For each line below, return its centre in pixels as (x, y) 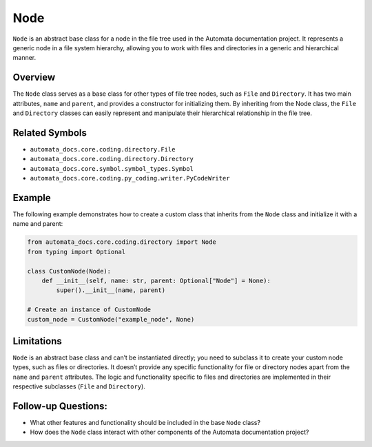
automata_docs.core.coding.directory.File (103, 149)
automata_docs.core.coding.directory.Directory (112, 159)
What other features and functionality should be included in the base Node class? (145, 423)
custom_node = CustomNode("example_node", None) (111, 319)
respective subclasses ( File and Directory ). (79, 386)
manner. (24, 58)
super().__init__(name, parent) (111, 290)
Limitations (37, 341)
